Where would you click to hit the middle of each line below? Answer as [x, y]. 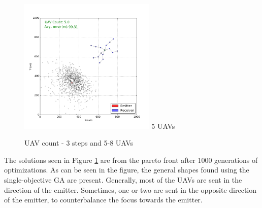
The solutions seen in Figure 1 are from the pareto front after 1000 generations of [131, 160]
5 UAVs [163, 126]
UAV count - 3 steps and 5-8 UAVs [79, 143]
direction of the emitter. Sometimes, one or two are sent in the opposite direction [130, 189]
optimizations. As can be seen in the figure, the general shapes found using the [127, 170]
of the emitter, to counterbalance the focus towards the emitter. [103, 200]
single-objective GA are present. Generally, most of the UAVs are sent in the [123, 180]
